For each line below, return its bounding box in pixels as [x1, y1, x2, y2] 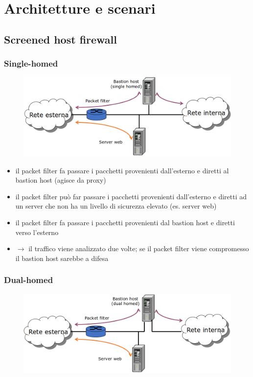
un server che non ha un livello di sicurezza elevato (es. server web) [15, 201, 217, 211]
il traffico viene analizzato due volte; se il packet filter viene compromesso [28, 243, 249, 254]
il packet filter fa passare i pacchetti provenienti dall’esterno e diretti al [15, 165, 229, 175]
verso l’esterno [15, 227, 59, 237]
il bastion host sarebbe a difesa [15, 253, 109, 263]
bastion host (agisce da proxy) [15, 175, 106, 185]
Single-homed [4, 57, 58, 70]
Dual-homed [4, 274, 53, 286]
